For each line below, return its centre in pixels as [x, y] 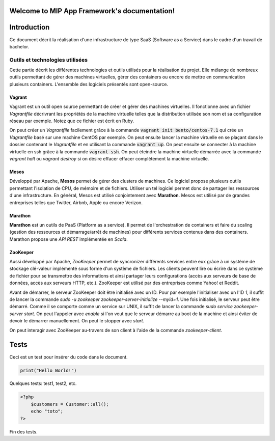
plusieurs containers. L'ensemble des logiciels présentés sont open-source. [89, 84]
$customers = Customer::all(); [70, 404]
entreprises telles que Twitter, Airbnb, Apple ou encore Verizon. [76, 202]
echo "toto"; [47, 411]
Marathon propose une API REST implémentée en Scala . [69, 239]
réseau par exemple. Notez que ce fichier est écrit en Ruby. [72, 121]
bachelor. [19, 46]
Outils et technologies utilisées [49, 60]
